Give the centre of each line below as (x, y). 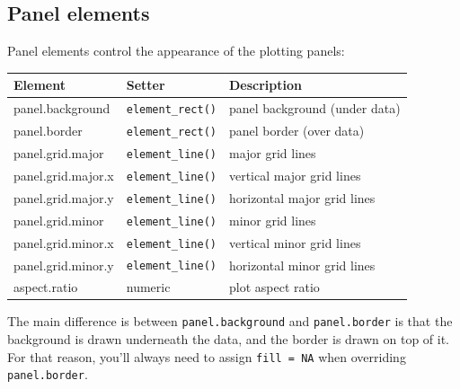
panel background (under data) (314, 108)
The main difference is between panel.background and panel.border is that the (230, 321)
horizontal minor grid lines (302, 265)
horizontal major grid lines (302, 197)
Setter (146, 85)
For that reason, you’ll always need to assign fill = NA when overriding (207, 356)
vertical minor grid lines (295, 242)
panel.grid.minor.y (64, 265)
